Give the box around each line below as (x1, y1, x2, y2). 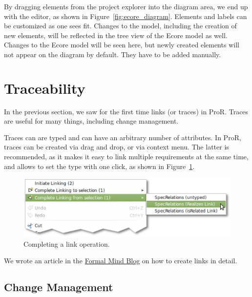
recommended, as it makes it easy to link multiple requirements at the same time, (4, 151, 249, 162)
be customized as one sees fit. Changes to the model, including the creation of (4, 21, 237, 31)
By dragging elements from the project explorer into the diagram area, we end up (4, 1, 248, 11)
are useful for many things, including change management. (4, 116, 179, 126)
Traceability (4, 78, 85, 98)
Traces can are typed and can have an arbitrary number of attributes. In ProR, (4, 132, 241, 142)
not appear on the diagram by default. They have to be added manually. (4, 49, 221, 59)
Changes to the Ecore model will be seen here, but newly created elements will (4, 40, 239, 50)
